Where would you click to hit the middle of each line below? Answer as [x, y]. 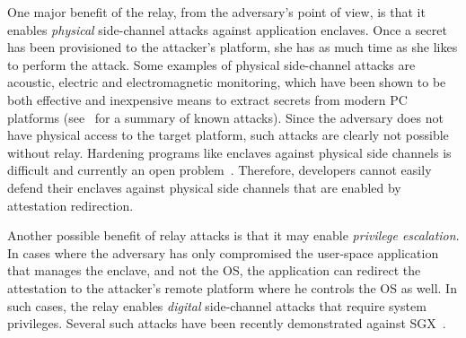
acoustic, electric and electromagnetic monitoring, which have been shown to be [227, 82]
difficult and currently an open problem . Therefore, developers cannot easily [220, 170]
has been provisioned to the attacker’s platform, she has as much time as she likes [233, 47]
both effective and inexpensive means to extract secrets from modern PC [207, 99]
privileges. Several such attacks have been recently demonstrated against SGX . [227, 323]
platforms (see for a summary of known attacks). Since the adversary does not [225, 117]
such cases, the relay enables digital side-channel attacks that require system [217, 305]
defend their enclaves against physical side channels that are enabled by [204, 187]
